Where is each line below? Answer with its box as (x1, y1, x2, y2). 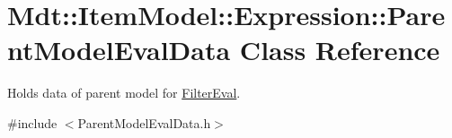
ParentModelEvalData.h (77, 113, 211, 132)
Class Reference (239, 31, 440, 68)
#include (7, 113, 58, 132)
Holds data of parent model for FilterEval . (7, 83, 241, 102)
